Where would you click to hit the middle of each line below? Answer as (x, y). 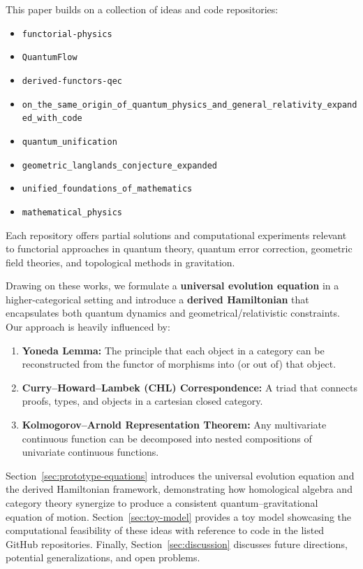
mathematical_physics (72, 212)
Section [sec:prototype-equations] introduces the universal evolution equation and (180, 475)
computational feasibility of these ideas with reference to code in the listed (165, 530)
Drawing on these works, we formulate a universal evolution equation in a (172, 286)
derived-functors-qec (72, 81)
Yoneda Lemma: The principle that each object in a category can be (173, 350)
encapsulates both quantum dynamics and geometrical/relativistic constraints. (173, 313)
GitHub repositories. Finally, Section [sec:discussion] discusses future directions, (177, 543)
